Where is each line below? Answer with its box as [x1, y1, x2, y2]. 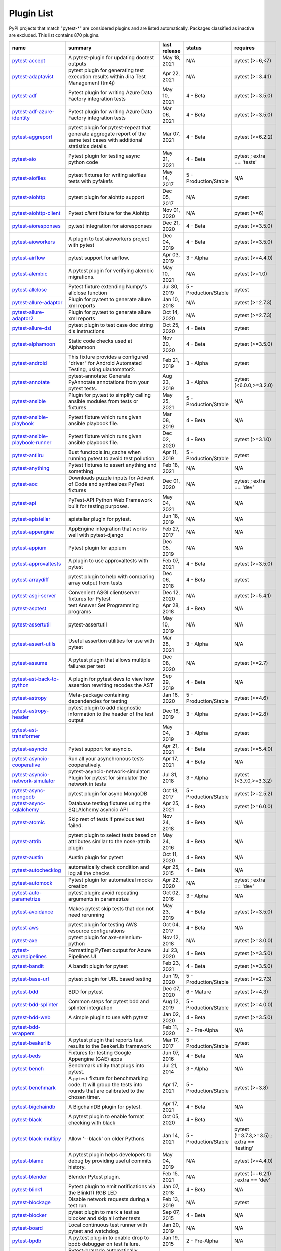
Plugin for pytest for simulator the [68, 774, 147, 781]
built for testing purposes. [68, 503, 129, 510]
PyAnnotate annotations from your [68, 379, 149, 386]
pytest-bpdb [12, 1237, 42, 1244]
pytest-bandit [12, 963, 44, 970]
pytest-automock [12, 880, 53, 887]
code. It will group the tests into [68, 1081, 143, 1088]
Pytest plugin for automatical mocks [68, 876, 153, 883]
